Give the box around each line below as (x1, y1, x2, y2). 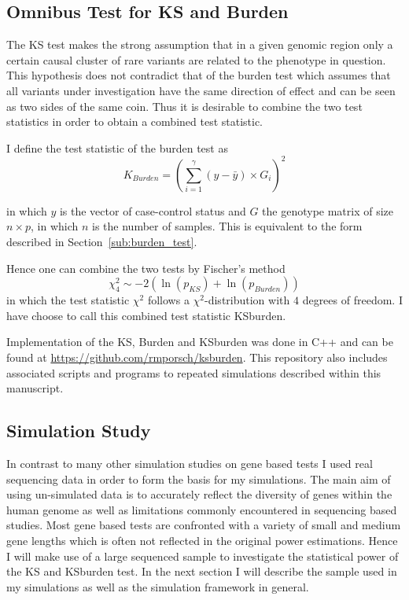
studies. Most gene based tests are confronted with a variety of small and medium (6, 517, 401, 533)
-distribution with (204, 292, 290, 308)
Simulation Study (6, 418, 151, 443)
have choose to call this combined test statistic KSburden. (6, 307, 286, 323)
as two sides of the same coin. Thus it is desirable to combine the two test (6, 98, 363, 114)
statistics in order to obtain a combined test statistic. (6, 113, 263, 130)
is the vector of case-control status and (59, 202, 246, 219)
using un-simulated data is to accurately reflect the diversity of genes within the (6, 486, 392, 502)
